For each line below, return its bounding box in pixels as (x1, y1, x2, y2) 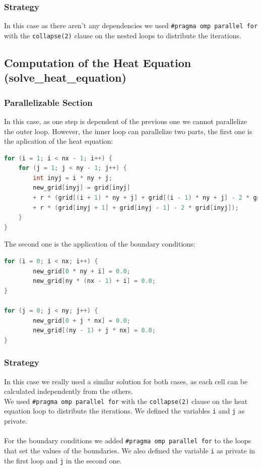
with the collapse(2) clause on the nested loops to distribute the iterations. (4, 30, 241, 40)
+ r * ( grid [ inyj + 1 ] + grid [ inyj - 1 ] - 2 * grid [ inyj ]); (33, 204, 239, 211)
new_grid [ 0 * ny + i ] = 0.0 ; (33, 267, 130, 275)
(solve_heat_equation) (4, 70, 126, 85)
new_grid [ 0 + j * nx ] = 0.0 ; (33, 317, 130, 324)
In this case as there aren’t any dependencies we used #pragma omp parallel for (4, 20, 258, 31)
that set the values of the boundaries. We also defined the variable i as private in (4, 445, 255, 455)
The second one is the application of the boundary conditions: (4, 239, 195, 249)
